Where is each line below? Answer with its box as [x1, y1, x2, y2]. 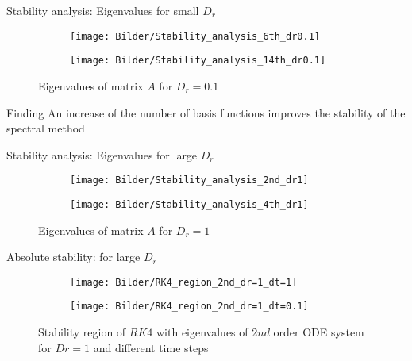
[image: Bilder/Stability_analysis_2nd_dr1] [70, 175, 309, 186]
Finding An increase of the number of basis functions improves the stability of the [6, 104, 406, 121]
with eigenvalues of [156, 324, 248, 340]
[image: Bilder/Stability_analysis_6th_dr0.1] [70, 30, 320, 42]
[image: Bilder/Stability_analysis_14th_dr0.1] [70, 55, 326, 67]
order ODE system [273, 324, 364, 340]
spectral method [6, 120, 85, 136]
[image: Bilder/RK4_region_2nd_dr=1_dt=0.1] [70, 301, 309, 313]
